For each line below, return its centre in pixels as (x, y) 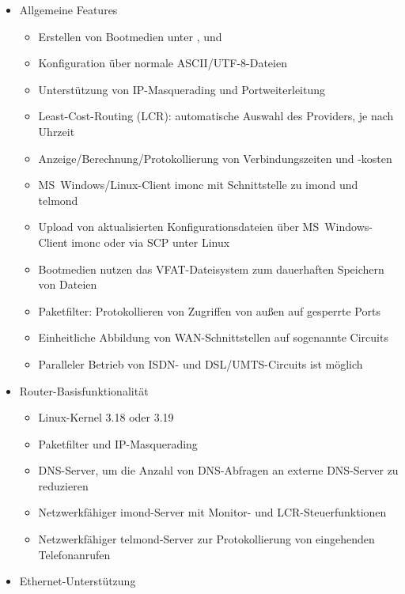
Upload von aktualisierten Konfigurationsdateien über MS (179, 227)
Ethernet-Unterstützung (78, 581)
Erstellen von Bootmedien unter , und (130, 36)
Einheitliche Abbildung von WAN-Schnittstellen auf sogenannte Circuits (213, 337)
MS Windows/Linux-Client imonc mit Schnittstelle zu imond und (198, 185)
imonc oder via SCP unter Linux (151, 242)
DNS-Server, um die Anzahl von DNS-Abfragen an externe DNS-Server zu (218, 470)
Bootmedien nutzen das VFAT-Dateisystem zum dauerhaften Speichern (211, 269)
